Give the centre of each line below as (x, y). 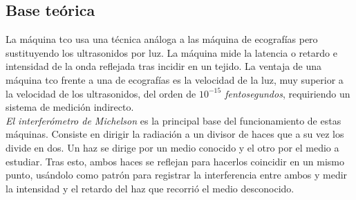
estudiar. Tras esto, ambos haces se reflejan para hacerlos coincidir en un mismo (175, 161)
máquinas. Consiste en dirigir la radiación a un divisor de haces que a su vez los (175, 134)
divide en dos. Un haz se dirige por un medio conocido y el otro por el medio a (172, 147)
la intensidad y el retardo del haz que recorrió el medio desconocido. (150, 188)
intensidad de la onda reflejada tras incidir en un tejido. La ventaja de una (164, 66)
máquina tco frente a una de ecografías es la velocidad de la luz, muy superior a (175, 79)
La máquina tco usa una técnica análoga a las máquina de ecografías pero (162, 39)
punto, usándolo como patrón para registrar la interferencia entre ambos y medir (177, 175)
